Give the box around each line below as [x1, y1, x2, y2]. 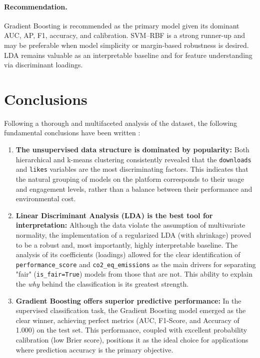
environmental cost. [15, 193, 76, 204]
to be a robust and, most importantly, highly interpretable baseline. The [15, 239, 238, 250]
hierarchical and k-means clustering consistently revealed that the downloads [15, 154, 251, 164]
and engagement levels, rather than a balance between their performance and [15, 183, 252, 194]
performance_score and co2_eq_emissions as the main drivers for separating [15, 259, 256, 269]
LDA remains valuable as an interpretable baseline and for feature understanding [4, 49, 252, 60]
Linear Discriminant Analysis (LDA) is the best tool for [15, 210, 213, 220]
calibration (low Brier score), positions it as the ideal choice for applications [15, 335, 248, 345]
